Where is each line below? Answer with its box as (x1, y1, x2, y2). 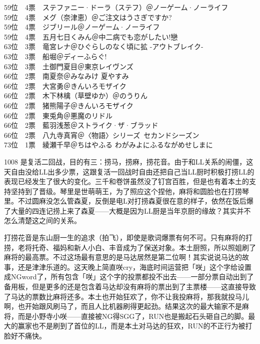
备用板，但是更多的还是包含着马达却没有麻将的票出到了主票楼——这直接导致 (4, 281, 256, 292)
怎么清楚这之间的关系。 (4, 215, 81, 226)
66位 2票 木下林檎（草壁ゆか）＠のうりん (4, 90, 147, 101)
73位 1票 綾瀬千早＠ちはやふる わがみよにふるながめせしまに (4, 139, 213, 150)
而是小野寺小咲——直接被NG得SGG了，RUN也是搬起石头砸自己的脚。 (17, 310, 248, 321)
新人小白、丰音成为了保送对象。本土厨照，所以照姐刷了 (73, 242, 256, 252)
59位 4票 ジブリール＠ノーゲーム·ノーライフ (4, 22, 160, 32)
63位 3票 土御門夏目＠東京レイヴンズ (4, 61, 133, 71)
